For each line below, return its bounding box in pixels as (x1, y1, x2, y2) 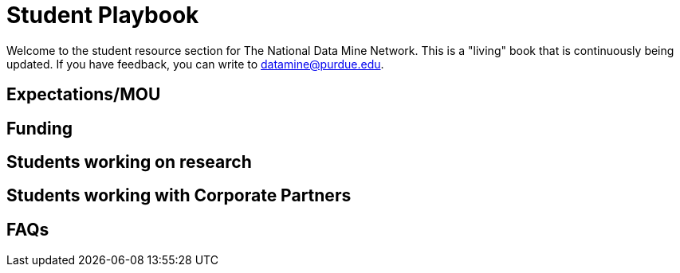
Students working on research (6, 152, 252, 173)
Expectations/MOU (6, 84, 161, 105)
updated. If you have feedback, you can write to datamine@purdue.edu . (6, 57, 384, 71)
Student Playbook (6, 2, 199, 29)
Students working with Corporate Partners (6, 185, 352, 206)
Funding (6, 118, 73, 138)
